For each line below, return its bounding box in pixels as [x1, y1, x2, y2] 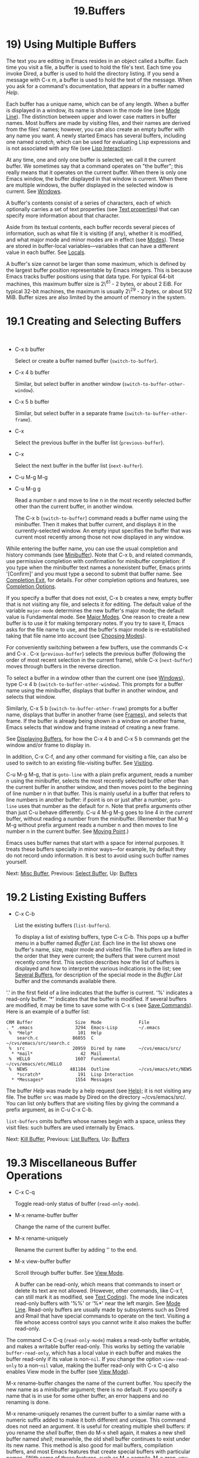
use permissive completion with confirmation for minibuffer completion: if [6, 558, 185, 565]
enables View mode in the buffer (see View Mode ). [6, 1368, 130, 1375]
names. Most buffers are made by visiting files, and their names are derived [6, 119, 191, 126]
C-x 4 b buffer [14, 369, 50, 376]
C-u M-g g [14, 485, 41, 492]
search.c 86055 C [17, 1035, 94, 1041]
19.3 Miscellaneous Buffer [6, 1157, 137, 1170]
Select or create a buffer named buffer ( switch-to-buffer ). [14, 357, 158, 364]
